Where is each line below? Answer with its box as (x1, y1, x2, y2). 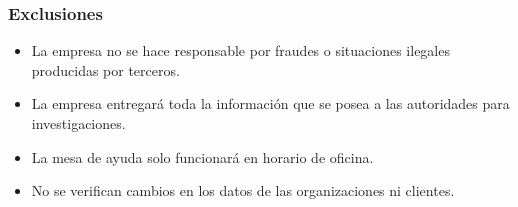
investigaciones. (31, 113, 126, 133)
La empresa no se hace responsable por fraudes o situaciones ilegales (31, 40, 450, 61)
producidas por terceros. (31, 59, 180, 80)
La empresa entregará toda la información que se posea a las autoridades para (31, 93, 510, 114)
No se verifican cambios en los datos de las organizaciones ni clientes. (31, 180, 455, 201)
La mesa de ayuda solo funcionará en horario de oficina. (31, 146, 374, 167)
